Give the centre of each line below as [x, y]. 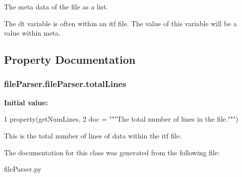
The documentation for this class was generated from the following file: [112, 152]
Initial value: [26, 102]
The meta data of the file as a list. [56, 6]
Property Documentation [70, 60]
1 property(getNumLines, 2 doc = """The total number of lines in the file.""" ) [121, 119]
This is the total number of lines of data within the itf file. [93, 135]
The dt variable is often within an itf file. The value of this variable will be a [121, 23]
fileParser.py [23, 169]
